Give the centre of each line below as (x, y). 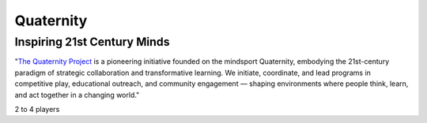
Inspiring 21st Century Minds (92, 42)
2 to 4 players (37, 109)
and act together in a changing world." (77, 95)
